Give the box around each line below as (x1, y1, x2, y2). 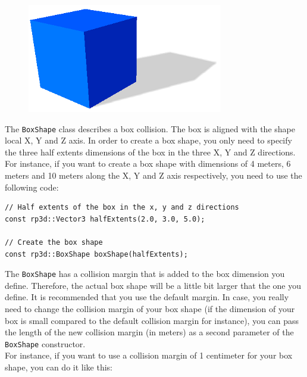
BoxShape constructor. (5, 337, 86, 350)
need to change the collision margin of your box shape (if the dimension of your (5, 303, 295, 315)
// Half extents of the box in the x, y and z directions (5, 203, 239, 212)
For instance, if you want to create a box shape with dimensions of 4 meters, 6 (5, 157, 291, 170)
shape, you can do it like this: (5, 361, 112, 373)
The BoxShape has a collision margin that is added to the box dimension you (5, 267, 285, 280)
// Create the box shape (5, 238, 103, 247)
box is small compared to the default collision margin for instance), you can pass (5, 314, 299, 326)
